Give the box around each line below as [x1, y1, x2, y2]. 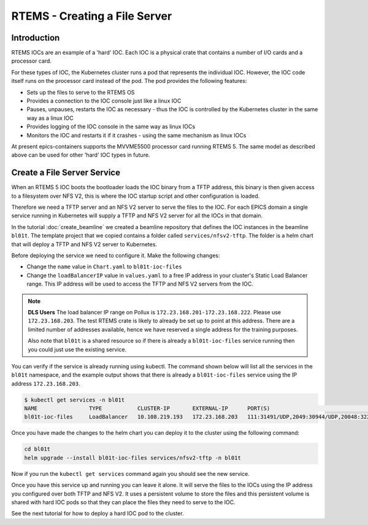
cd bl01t [24, 446, 51, 453]
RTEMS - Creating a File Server [11, 9, 172, 23]
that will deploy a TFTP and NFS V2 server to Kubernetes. [11, 240, 158, 248]
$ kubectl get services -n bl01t [24, 396, 125, 403]
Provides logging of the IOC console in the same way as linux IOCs [26, 123, 196, 130]
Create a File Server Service [11, 168, 121, 178]
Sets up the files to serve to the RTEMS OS [26, 88, 135, 96]
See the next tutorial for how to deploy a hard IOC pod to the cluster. [11, 510, 184, 517]
